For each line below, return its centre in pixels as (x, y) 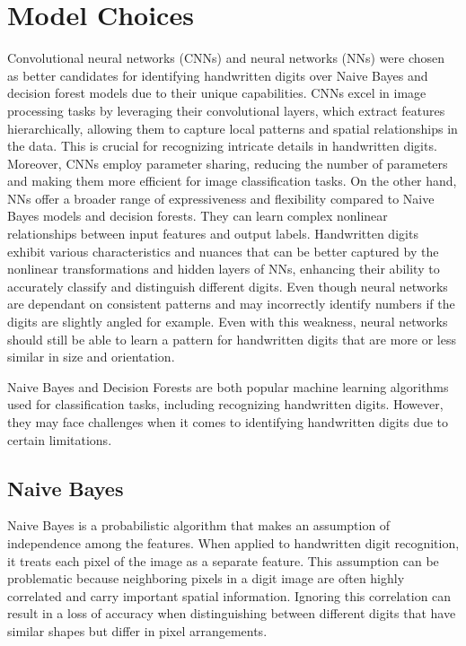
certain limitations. (60, 439)
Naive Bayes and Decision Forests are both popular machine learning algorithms (228, 386)
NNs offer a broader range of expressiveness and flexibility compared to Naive (221, 198)
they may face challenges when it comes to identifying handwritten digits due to (228, 422)
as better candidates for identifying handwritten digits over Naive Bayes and (218, 75)
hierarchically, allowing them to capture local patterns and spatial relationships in (233, 128)
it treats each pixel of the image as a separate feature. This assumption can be (223, 560)
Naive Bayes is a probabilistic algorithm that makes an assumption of (199, 525)
